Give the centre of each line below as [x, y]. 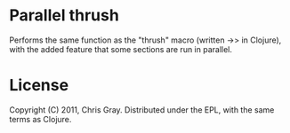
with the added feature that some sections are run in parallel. [121, 49]
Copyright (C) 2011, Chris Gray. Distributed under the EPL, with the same [142, 110]
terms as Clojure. [40, 119]
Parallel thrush [64, 16]
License [39, 86]
